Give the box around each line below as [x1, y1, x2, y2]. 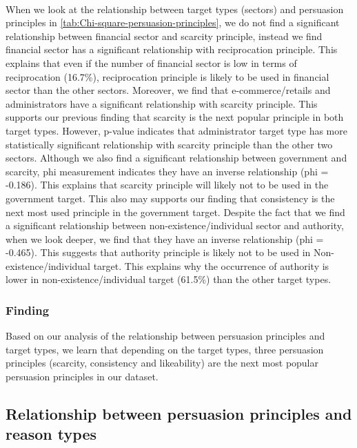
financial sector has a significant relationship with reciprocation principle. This [6, 42, 338, 57]
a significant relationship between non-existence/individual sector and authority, [6, 218, 344, 233]
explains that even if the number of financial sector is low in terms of [6, 55, 297, 70]
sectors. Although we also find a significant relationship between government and [6, 150, 347, 165]
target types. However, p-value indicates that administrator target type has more [6, 123, 347, 137]
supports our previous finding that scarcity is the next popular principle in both [6, 110, 344, 124]
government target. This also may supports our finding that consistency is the [6, 191, 335, 205]
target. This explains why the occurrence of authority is [93, 258, 329, 273]
